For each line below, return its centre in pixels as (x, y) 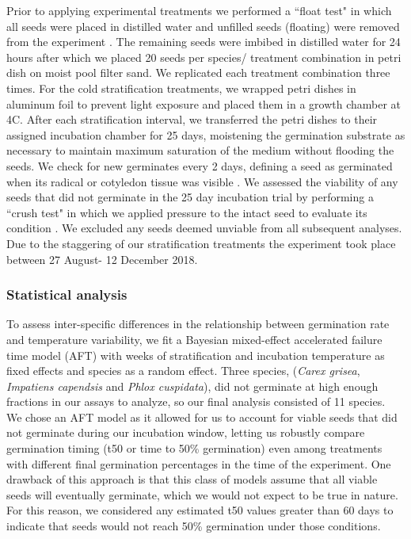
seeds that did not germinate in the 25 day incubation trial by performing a (190, 197)
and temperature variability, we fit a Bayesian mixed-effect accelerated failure (194, 339)
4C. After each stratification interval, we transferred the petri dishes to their (192, 119)
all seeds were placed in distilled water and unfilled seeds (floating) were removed (203, 26)
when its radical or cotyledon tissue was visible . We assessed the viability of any (202, 181)
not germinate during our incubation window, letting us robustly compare (186, 432)
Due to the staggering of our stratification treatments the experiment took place (201, 243)
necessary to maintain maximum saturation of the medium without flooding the (200, 150)
